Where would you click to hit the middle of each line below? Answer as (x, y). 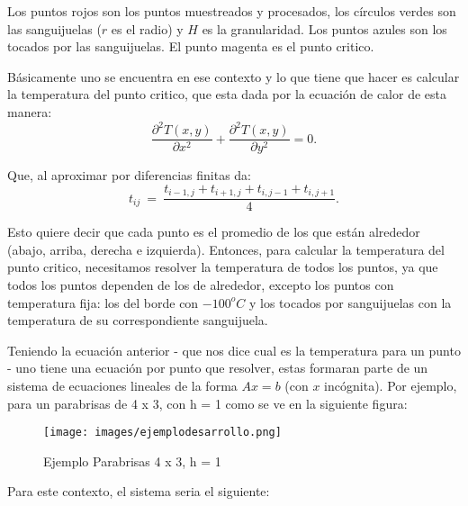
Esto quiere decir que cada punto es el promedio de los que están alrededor (214, 232)
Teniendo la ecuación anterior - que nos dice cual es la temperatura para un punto (234, 350)
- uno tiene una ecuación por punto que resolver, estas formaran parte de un (218, 368)
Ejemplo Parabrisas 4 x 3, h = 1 (132, 461)
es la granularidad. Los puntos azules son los (324, 28)
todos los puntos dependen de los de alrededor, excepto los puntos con (201, 284)
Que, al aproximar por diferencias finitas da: (130, 175)
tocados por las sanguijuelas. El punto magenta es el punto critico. (191, 46)
